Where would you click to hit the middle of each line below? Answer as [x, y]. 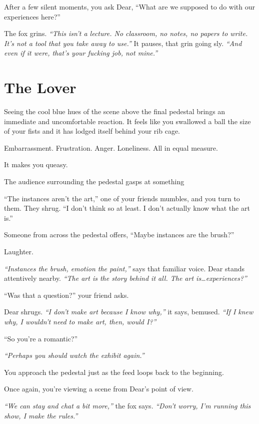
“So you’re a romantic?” [41, 338]
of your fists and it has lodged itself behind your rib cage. [92, 131]
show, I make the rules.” [41, 415]
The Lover [40, 87]
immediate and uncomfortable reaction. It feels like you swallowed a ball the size [127, 121]
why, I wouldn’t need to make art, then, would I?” [80, 321]
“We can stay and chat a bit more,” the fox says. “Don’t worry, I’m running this [127, 405]
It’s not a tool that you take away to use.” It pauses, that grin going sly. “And [123, 43]
